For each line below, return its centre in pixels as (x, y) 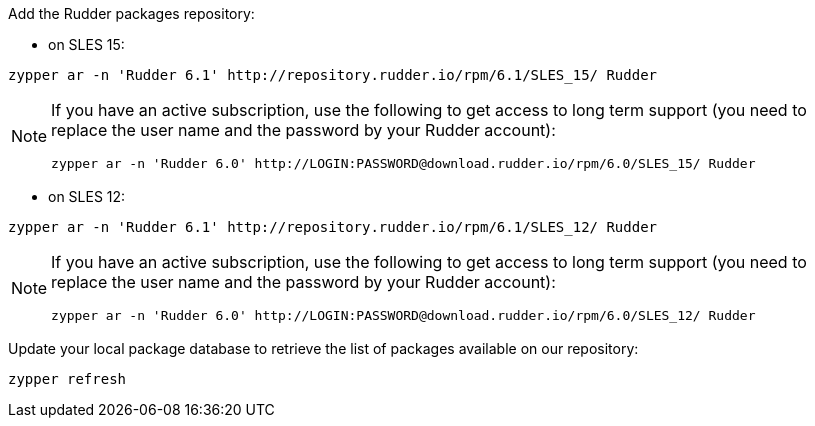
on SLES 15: (86, 44)
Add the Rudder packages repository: (131, 13)
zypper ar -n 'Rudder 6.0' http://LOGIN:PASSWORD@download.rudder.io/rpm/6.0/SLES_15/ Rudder (403, 163)
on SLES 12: (87, 196)
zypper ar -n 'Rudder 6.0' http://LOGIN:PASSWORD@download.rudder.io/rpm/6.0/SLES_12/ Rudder (403, 315)
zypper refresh (67, 379)
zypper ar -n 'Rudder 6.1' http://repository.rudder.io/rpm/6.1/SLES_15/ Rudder (333, 75)
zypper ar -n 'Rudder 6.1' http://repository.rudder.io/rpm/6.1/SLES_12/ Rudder (333, 227)
